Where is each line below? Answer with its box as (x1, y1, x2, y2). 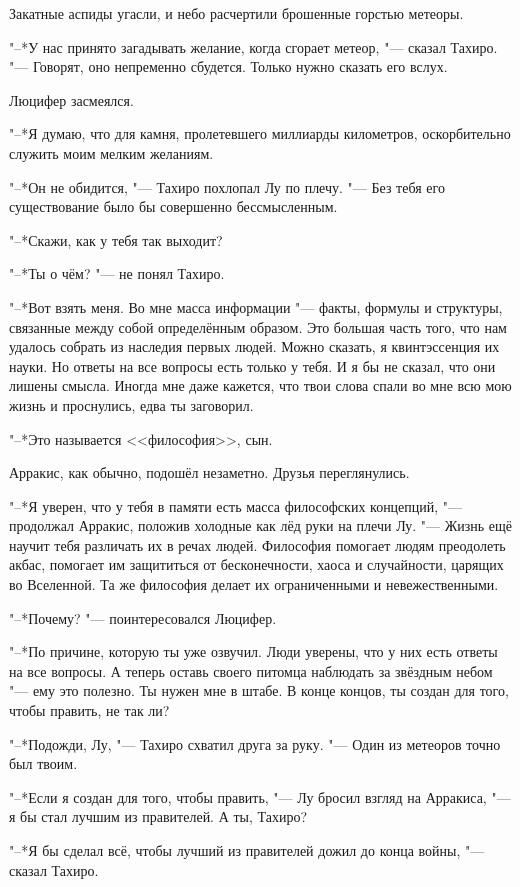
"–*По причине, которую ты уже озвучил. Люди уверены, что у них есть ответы (9, 641, 498, 662)
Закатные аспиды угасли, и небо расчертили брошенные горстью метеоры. (9, 3, 464, 23)
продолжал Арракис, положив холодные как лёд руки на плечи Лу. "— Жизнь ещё (9, 515, 513, 536)
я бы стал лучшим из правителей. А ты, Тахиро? (9, 806, 308, 827)
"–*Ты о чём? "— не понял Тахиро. (9, 263, 225, 284)
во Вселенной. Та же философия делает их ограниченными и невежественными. (9, 574, 499, 595)
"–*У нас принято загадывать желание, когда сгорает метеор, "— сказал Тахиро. (9, 36, 498, 57)
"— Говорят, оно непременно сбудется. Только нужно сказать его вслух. (9, 56, 448, 77)
